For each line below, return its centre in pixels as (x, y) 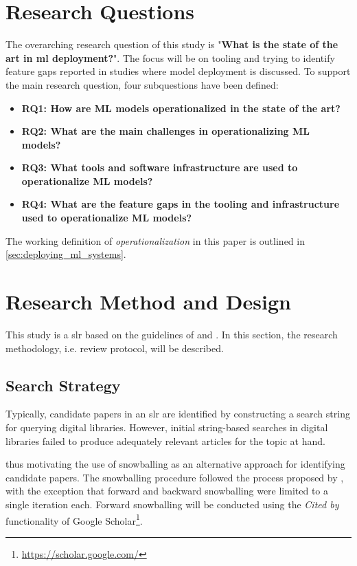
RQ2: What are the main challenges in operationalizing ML (165, 131)
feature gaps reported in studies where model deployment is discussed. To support (178, 71)
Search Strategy (63, 385)
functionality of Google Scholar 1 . (74, 519)
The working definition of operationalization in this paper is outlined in (155, 240)
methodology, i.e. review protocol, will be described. (115, 348)
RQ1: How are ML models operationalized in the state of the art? (181, 108)
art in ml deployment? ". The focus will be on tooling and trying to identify (170, 57)
